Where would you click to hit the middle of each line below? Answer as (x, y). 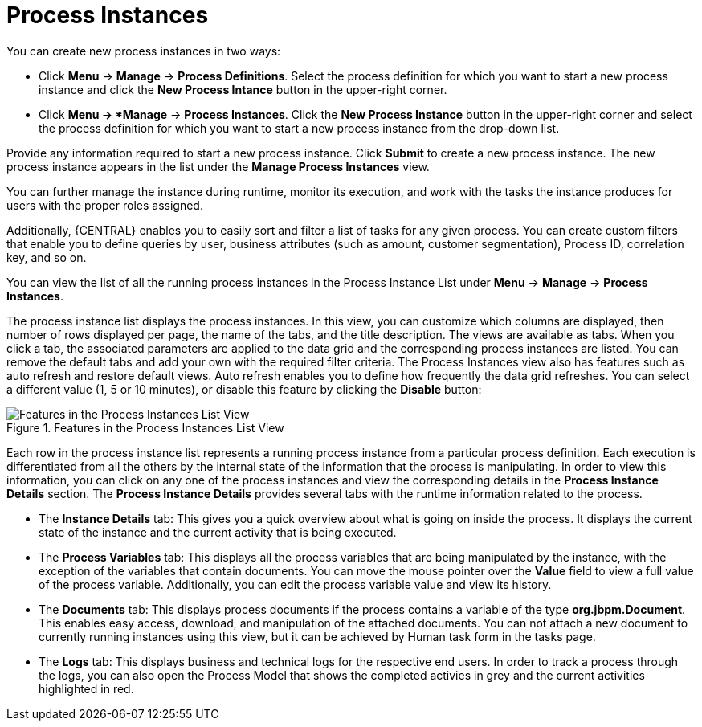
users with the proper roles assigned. (105, 205)
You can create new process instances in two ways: (144, 51)
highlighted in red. (86, 688)
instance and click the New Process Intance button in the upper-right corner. (243, 89)
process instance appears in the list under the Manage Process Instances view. (218, 166)
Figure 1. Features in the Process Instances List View (145, 427)
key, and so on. (47, 257)
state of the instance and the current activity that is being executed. (218, 532)
